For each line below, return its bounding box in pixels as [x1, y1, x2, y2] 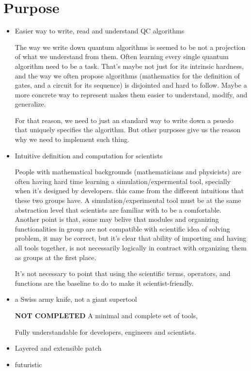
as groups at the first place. [15, 252, 96, 262]
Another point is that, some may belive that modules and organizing [15, 214, 219, 224]
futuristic [15, 359, 42, 369]
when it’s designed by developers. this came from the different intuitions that [15, 185, 244, 196]
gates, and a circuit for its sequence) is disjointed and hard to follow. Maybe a [15, 80, 247, 90]
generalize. [15, 99, 46, 109]
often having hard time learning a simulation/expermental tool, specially [15, 176, 231, 186]
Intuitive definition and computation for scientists [15, 150, 163, 160]
